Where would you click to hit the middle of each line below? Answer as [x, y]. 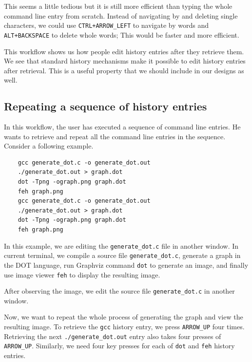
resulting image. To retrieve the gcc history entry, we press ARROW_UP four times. [124, 327]
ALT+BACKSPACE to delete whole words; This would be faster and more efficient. [122, 34]
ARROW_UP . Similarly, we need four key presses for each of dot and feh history [119, 346]
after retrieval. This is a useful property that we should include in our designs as [124, 70]
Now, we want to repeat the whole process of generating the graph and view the [124, 317]
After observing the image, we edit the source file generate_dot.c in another [119, 291]
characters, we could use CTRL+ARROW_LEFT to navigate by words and [106, 25]
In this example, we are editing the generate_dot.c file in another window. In [121, 245]
